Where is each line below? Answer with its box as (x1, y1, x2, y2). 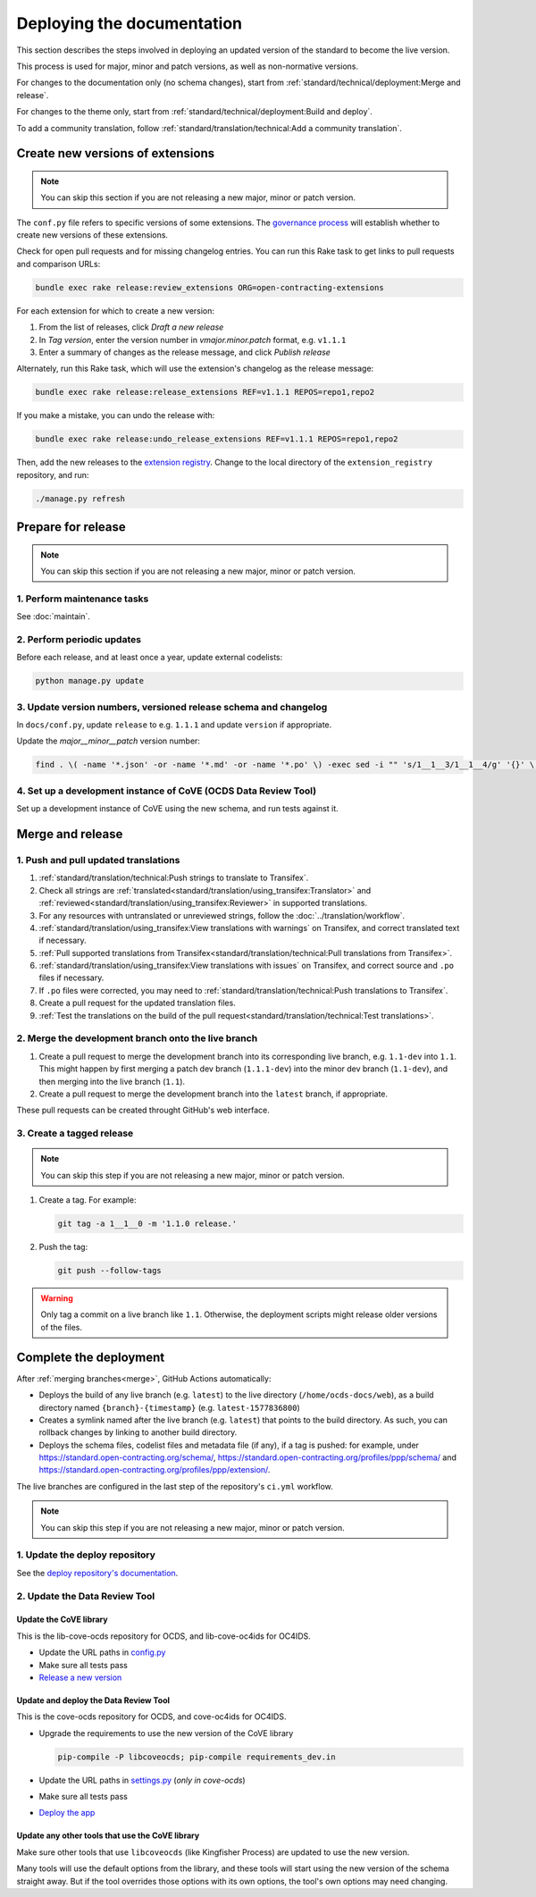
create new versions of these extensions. (16, 230, 169, 240)
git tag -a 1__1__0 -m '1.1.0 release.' (57, 1219, 237, 1229)
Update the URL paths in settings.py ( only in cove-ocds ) (38, 1775, 246, 1785)
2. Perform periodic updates (16, 634, 142, 645)
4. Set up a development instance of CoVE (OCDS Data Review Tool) (16, 785, 317, 797)
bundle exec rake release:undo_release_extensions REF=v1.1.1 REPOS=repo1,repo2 (35, 434, 398, 444)
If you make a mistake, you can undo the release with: (16, 410, 215, 421)
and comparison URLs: (16, 258, 101, 269)
